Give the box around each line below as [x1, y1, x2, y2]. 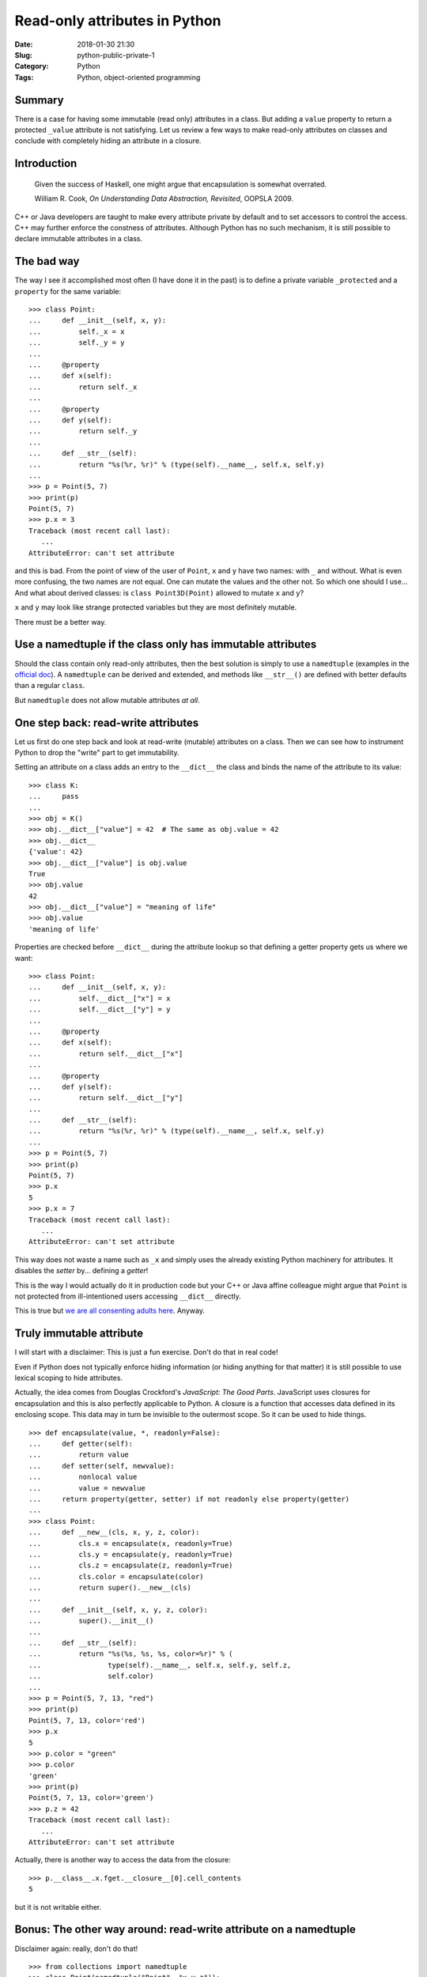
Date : [14, 40, 33, 49]
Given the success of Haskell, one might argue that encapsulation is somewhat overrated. [34, 179, 327, 189]
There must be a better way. [14, 617, 107, 626]
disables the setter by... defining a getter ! [14, 1266, 149, 1276]
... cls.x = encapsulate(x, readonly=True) [28, 1539, 233, 1548]
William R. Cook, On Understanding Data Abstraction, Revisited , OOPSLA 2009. [34, 194, 294, 203]
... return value [28, 1450, 130, 1459]
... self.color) [28, 1672, 154, 1680]
